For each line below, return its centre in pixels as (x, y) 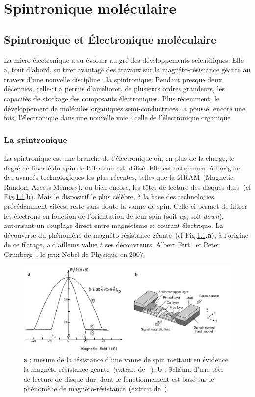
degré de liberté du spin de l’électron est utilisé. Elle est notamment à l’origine (122, 167)
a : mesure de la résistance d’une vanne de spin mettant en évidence (126, 359)
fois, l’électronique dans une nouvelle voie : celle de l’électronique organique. (118, 118)
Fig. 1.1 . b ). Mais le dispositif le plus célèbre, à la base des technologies (109, 196)
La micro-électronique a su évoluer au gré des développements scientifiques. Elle (124, 60)
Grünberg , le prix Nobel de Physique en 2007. (75, 254)
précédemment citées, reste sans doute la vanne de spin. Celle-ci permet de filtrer (126, 206)
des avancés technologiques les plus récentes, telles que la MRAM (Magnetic (119, 177)
